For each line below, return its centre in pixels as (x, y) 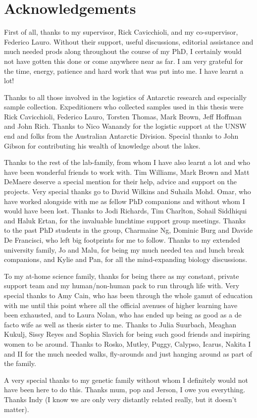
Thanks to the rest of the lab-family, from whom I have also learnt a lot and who (127, 162)
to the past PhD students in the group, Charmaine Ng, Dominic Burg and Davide (128, 230)
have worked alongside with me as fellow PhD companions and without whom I (125, 201)
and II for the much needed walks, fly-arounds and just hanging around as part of (128, 353)
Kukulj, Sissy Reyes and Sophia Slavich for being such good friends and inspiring (127, 334)
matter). (17, 409)
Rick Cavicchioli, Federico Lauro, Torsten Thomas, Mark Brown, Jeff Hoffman (123, 116)
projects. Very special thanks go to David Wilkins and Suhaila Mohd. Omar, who (128, 191)
